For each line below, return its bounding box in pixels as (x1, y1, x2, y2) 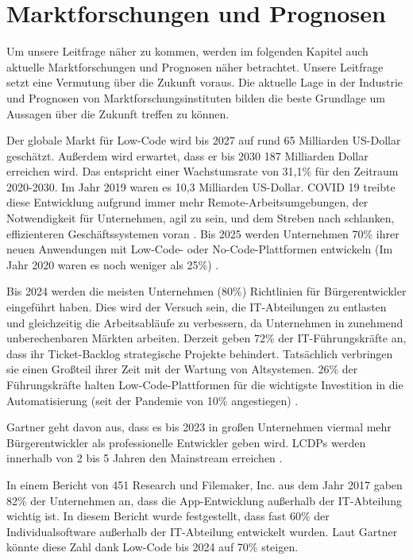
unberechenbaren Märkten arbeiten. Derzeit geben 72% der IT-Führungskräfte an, (6, 330, 407, 346)
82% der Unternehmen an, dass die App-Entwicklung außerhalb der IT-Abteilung (6, 492, 402, 508)
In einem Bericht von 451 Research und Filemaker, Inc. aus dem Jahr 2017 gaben (6, 476, 403, 492)
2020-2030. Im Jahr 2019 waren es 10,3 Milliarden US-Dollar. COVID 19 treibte (6, 178, 396, 195)
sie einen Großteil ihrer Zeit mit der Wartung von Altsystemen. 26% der (6, 361, 358, 377)
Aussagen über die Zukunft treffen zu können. (6, 105, 230, 122)
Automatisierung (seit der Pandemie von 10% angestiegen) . (6, 392, 299, 408)
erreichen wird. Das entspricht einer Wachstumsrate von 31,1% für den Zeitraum (6, 163, 399, 180)
